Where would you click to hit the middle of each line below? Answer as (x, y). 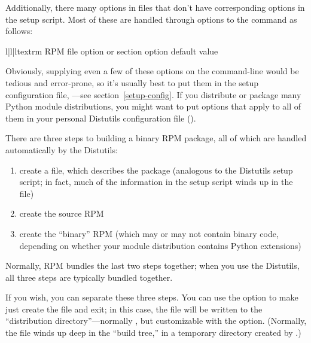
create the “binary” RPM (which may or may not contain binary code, (149, 233)
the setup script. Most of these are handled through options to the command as (151, 19)
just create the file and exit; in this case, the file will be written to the (134, 309)
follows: (19, 31)
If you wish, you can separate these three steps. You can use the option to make (152, 297)
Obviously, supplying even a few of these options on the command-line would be (152, 71)
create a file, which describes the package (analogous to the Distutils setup (156, 170)
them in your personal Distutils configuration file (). (101, 118)
